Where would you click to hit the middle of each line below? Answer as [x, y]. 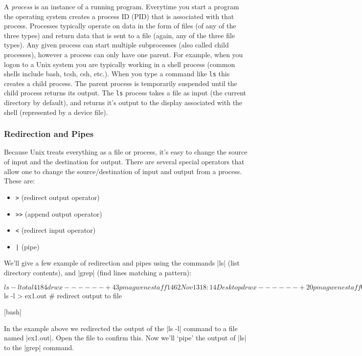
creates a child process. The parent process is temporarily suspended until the [121, 83]
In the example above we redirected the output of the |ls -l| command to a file [121, 328]
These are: [20, 181]
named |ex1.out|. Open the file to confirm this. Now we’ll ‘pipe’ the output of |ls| [125, 338]
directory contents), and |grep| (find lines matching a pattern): [98, 273]
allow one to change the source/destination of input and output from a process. [123, 171]
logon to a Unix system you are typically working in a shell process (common [120, 64]
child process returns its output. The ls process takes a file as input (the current [125, 93]
